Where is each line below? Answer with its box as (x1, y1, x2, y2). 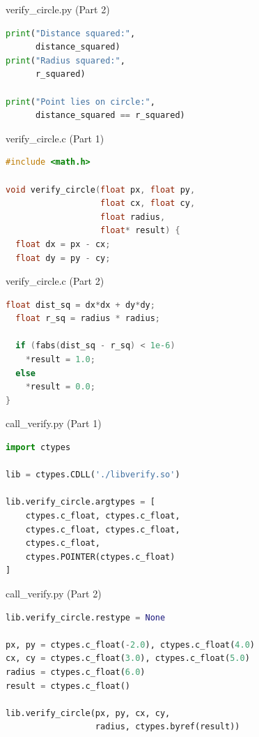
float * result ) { (100, 225, 180, 236)
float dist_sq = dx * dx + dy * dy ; (6, 299, 155, 310)
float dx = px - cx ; (15, 239, 111, 249)
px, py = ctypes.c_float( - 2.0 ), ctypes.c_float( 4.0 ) (6, 639, 256, 650)
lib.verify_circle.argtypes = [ (6, 497, 155, 507)
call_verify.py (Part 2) (6, 586, 102, 600)
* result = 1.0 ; (25, 355, 95, 365)
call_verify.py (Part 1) (6, 416, 102, 431)
